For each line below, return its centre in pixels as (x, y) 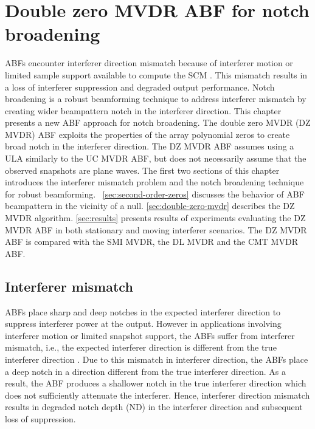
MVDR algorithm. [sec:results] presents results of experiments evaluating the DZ (155, 218)
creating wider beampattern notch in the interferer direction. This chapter (143, 110)
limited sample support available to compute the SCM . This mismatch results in (156, 74)
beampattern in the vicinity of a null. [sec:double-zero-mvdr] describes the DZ (150, 206)
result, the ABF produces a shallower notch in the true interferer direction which (156, 383)
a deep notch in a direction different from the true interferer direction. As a (145, 371)
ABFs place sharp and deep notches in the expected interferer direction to (143, 311)
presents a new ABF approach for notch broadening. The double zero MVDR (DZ (158, 122)
